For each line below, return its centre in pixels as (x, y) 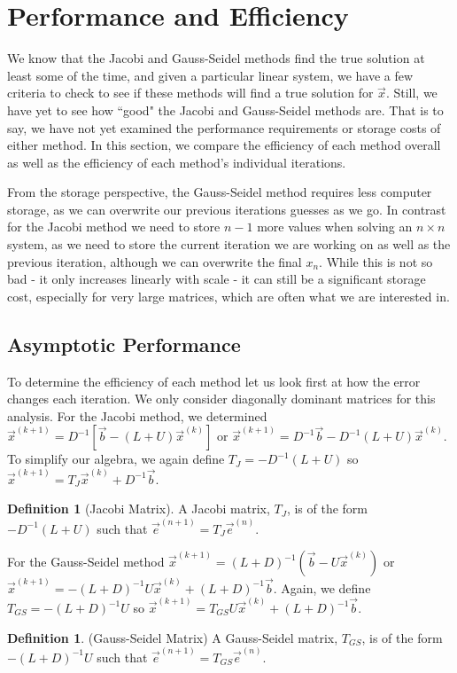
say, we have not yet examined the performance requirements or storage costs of (224, 127)
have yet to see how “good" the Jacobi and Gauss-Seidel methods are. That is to (225, 110)
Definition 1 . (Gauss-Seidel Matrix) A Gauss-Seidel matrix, (173, 637)
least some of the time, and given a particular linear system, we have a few (210, 75)
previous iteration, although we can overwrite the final (155, 261)
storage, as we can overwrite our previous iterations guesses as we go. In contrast (227, 209)
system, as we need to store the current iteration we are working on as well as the (229, 244)
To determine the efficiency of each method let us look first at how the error (214, 381)
